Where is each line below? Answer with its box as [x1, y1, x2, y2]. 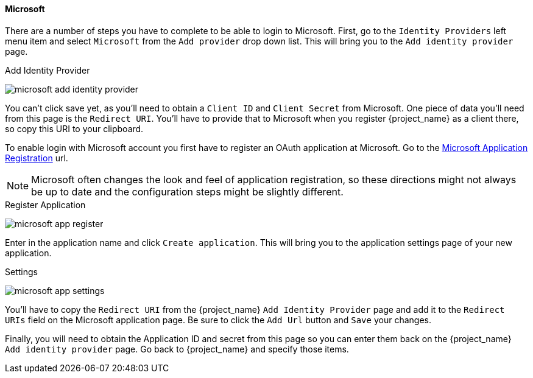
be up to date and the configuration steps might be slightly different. [31, 185, 344, 198]
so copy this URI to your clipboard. [5, 123, 144, 134]
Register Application [5, 199, 86, 210]
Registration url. [5, 152, 68, 163]
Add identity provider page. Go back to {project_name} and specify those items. [5, 343, 349, 354]
